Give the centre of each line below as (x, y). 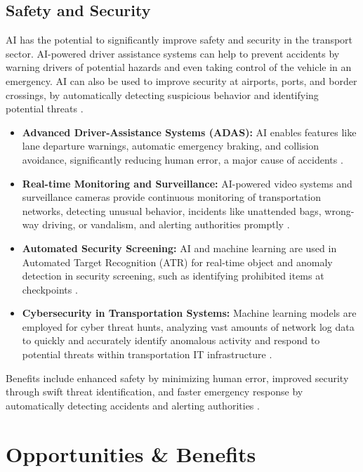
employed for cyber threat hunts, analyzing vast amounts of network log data (188, 326)
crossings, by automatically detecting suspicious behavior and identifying (162, 94)
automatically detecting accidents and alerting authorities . (133, 405)
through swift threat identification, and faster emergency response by (154, 392)
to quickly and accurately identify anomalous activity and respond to (171, 340)
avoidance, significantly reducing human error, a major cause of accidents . (183, 159)
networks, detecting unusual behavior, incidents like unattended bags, (172, 210)
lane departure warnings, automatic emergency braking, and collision (171, 146)
